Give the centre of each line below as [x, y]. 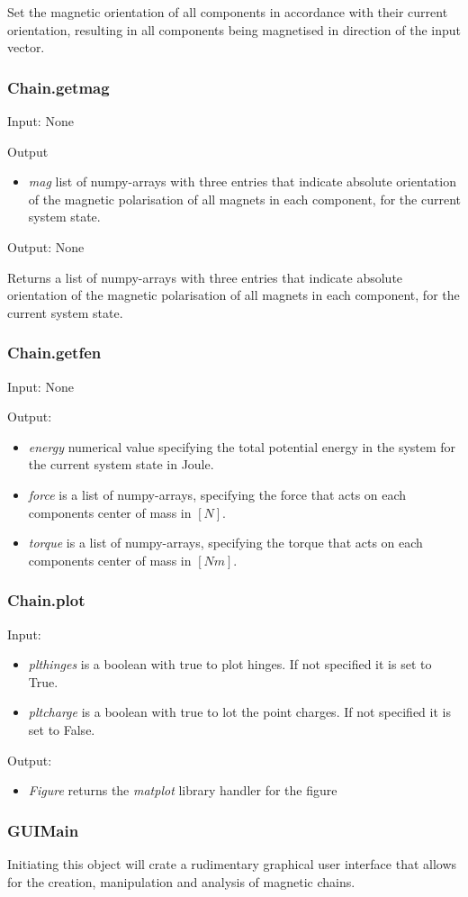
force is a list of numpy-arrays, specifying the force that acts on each [217, 494]
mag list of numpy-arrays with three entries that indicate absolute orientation [242, 181]
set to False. [62, 729]
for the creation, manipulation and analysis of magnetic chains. [181, 881]
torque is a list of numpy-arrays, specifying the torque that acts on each [225, 543]
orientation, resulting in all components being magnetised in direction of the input [234, 29]
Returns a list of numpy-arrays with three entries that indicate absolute [205, 277]
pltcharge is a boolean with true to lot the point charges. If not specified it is [239, 712]
